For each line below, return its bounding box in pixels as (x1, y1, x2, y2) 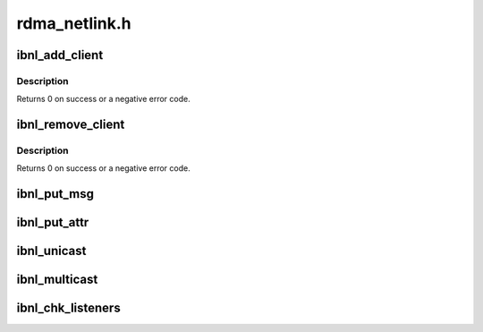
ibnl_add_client (16, 47, 104, 63)
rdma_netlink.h (16, 13, 131, 33)
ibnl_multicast (16, 272, 98, 287)
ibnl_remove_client (16, 117, 125, 132)
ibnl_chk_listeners (16, 301, 121, 316)
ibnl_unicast (16, 243, 87, 259)
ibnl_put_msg (16, 186, 94, 201)
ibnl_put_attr (16, 215, 89, 230)
